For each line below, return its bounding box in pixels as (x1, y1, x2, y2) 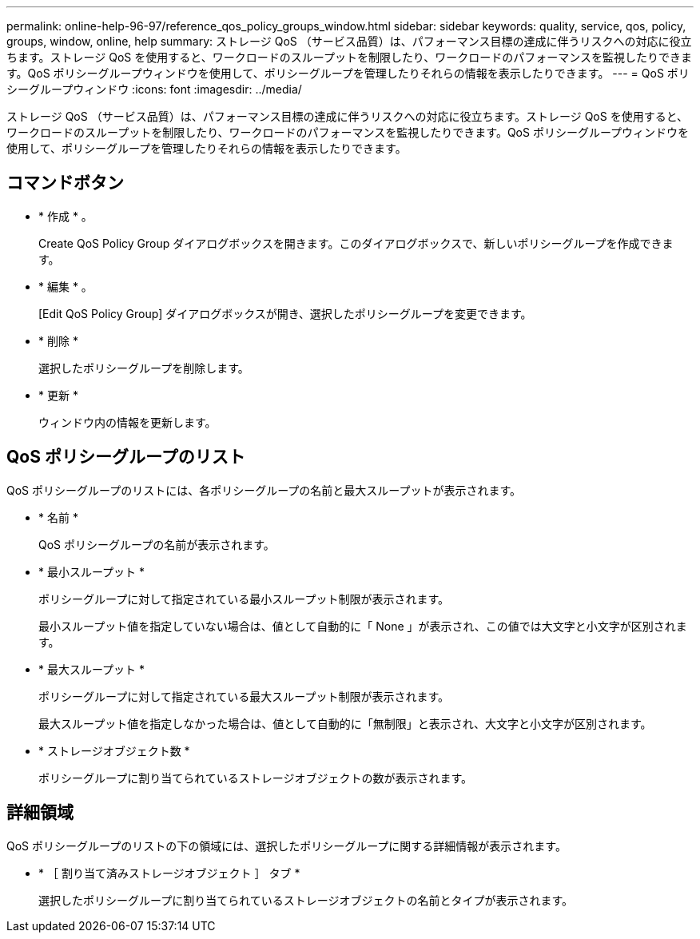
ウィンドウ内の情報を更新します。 (38, 415, 217, 429)
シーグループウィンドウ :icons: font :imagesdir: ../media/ (6, 82, 302, 96)
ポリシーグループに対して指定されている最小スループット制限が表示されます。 (38, 591, 450, 606)
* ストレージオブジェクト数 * (38, 743, 190, 758)
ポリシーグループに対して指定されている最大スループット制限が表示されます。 (38, 689, 450, 703)
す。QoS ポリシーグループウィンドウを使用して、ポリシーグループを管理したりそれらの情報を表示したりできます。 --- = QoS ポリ (6, 66, 690, 80)
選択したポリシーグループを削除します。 (38, 360, 249, 375)
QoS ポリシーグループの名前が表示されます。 (38, 537, 275, 551)
